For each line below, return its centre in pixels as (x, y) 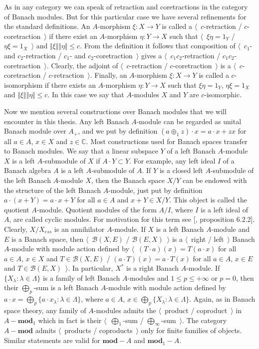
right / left (208, 239)
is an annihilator (79, 229)
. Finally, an (109, 75)
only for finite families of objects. (191, 330)
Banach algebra (28, 170)
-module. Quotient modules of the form (97, 209)
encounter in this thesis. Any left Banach (67, 121)
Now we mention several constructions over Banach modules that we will (115, 111)
